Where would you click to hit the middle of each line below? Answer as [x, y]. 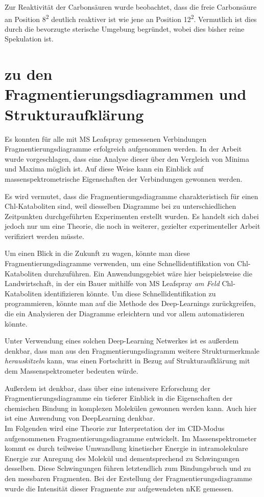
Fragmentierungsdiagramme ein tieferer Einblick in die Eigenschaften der [119, 398]
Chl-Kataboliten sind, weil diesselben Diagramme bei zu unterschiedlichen [121, 206]
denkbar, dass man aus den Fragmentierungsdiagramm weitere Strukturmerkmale [132, 350]
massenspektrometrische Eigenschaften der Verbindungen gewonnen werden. [124, 178]
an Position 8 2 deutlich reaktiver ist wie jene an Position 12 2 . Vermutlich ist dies [131, 18]
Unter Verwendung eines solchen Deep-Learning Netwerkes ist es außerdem [122, 341]
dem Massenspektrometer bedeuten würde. [71, 371]
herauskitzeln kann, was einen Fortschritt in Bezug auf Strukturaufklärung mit [127, 361]
